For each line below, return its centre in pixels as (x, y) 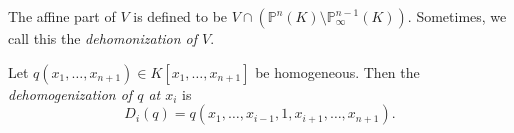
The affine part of (62, 16)
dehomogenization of (70, 93)
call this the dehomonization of (103, 38)
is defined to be (180, 16)
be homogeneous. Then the (337, 71)
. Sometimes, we (457, 16)
